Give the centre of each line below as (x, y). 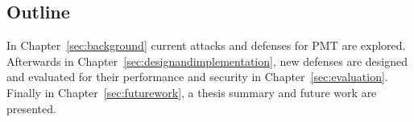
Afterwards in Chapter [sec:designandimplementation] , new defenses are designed (207, 61)
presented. (31, 108)
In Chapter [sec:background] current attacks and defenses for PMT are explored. (206, 45)
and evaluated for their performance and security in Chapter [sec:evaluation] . (197, 77)
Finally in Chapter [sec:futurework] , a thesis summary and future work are (192, 92)
